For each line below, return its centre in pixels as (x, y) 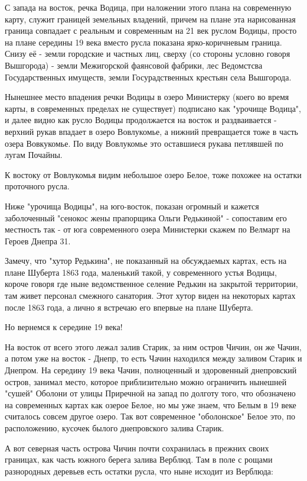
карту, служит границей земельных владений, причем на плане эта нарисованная (150, 19)
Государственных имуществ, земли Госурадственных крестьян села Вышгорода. (148, 77)
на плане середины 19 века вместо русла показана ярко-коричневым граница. (143, 42)
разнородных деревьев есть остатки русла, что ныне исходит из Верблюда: (139, 471)
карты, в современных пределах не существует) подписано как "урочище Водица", (153, 108)
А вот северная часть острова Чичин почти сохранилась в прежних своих (137, 448)
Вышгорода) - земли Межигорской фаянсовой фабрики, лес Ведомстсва (134, 65)
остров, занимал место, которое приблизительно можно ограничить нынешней (146, 381)
